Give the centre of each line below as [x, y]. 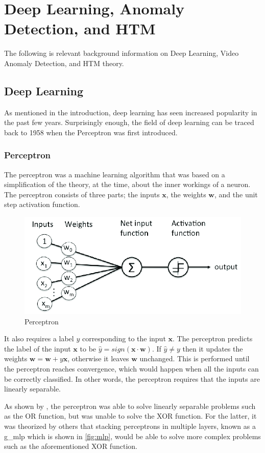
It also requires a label [39, 338]
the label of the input [38, 348]
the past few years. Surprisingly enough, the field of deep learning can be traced [129, 122]
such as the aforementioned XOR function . [71, 446]
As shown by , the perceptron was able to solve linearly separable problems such [130, 406]
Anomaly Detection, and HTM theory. [64, 63]
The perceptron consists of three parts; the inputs [82, 194]
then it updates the [213, 348]
